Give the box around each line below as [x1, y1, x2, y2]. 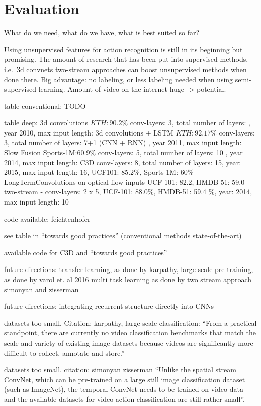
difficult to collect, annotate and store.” [4, 347, 125, 358]
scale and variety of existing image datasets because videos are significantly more [4, 337, 253, 348]
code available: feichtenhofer [4, 213, 91, 224]
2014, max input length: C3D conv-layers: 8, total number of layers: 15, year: [4, 157, 241, 167]
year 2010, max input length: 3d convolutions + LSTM [4, 127, 173, 138]
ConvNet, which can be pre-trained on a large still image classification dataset [4, 374, 245, 384]
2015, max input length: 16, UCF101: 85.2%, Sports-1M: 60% [4, 167, 194, 177]
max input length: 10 [4, 196, 69, 207]
